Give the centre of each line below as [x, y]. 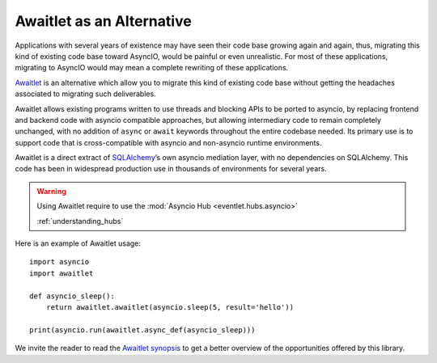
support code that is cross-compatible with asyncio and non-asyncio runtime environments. [168, 142]
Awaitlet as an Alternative [103, 21]
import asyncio [59, 262]
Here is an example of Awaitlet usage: [78, 243]
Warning [51, 191]
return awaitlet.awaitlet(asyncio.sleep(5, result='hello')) [170, 307]
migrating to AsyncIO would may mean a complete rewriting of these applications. [152, 68]
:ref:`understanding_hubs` [80, 221]
